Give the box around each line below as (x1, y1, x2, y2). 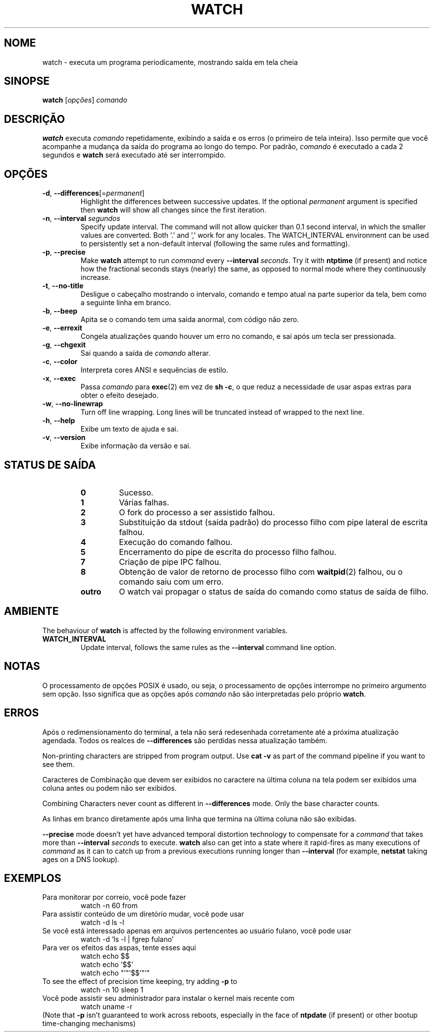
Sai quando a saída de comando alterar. (80, 349, 211, 358)
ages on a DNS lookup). (42, 855, 119, 864)
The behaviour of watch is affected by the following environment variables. (42, 626, 288, 635)
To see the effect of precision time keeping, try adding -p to (42, 977, 237, 986)
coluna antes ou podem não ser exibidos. (42, 783, 177, 792)
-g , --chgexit (42, 340, 86, 349)
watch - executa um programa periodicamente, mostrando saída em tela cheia (42, 57, 298, 66)
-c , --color (42, 357, 78, 366)
